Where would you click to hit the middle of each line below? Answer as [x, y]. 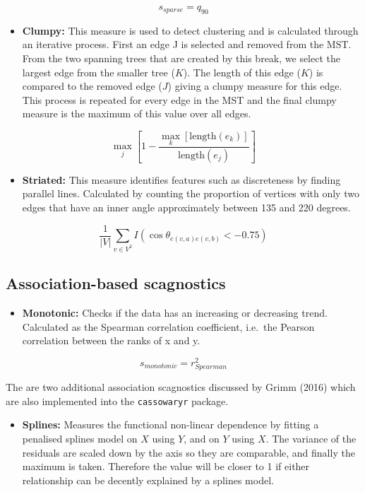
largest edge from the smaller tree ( [98, 72]
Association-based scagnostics [116, 283]
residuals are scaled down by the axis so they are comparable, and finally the [189, 452]
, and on [202, 439]
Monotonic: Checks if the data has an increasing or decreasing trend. [175, 313]
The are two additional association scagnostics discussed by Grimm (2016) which [181, 387]
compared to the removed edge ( [92, 86]
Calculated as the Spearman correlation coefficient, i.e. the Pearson [168, 326]
